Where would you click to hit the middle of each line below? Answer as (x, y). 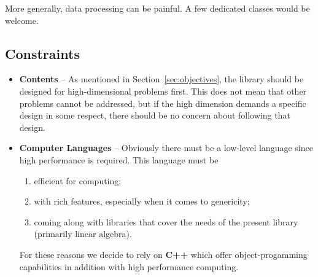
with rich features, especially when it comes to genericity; (142, 201)
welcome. (22, 20)
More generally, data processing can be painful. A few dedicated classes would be (157, 8)
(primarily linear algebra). (83, 234)
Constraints (42, 53)
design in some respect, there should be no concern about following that (155, 115)
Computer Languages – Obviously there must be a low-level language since (166, 148)
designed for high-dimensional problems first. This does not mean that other (163, 91)
